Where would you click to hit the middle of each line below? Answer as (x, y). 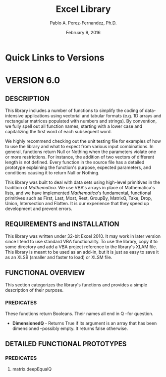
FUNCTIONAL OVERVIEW (45, 273)
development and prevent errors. (39, 209)
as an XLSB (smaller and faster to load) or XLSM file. (59, 257)
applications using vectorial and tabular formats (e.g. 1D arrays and (93, 115)
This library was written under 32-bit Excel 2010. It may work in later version (83, 236)
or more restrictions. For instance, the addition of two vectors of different (80, 157)
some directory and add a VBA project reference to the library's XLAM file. (81, 247)
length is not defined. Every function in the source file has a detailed (75, 162)
